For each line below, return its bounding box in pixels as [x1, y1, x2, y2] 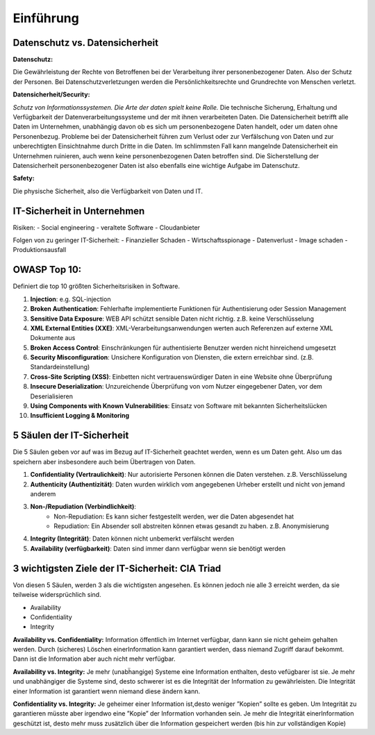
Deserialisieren [30, 392, 73, 400]
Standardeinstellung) [30, 363, 90, 371]
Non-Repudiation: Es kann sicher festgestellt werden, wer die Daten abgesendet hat [53, 512, 294, 521]
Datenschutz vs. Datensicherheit [12, 37, 159, 49]
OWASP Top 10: [12, 264, 82, 276]
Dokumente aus [30, 334, 76, 342]
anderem [30, 489, 56, 498]
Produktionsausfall [12, 246, 67, 254]
